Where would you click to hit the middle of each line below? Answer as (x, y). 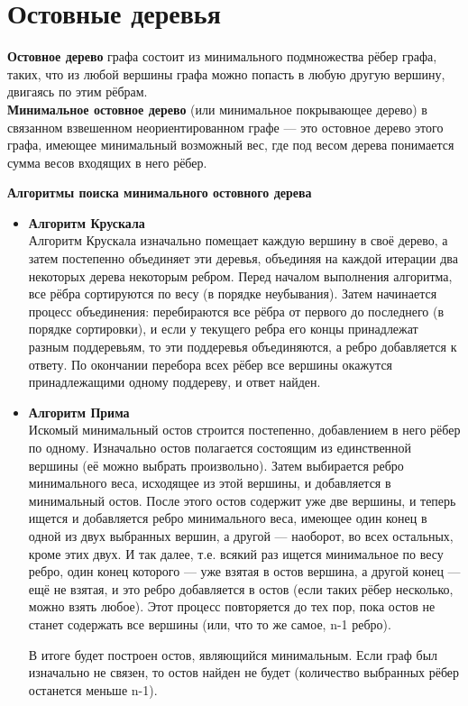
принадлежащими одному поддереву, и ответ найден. (174, 382)
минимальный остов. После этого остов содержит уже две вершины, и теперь (242, 500)
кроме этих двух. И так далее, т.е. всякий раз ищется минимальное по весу (236, 553)
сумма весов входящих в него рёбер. (107, 162)
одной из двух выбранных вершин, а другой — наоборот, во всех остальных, (241, 535)
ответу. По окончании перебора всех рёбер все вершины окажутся (211, 364)
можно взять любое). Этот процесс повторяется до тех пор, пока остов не (232, 606)
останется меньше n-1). (93, 689)
